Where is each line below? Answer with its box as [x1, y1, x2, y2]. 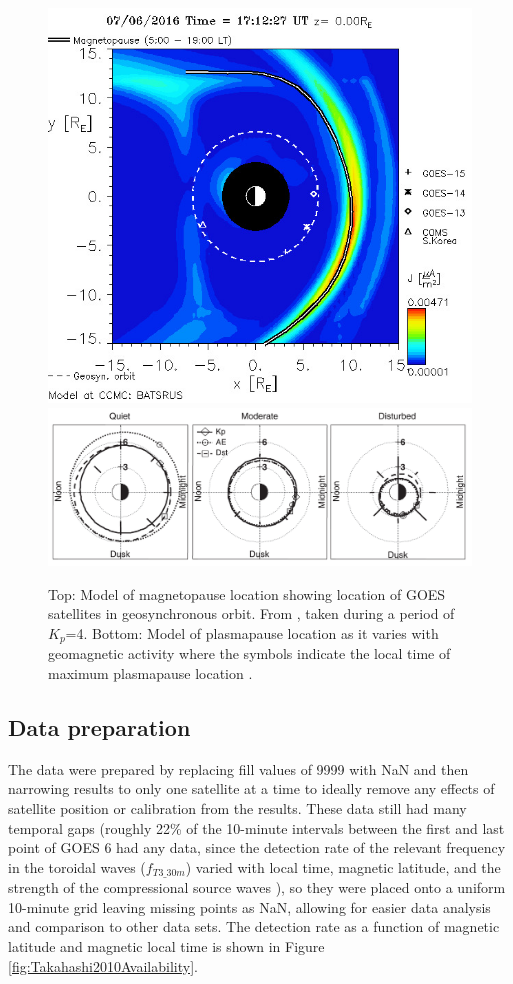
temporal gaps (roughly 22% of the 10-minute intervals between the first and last [8, 817, 505, 838]
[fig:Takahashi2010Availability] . [8, 955, 198, 976]
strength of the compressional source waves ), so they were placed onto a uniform [8, 877, 506, 898]
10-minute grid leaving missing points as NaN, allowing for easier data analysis [8, 896, 491, 917]
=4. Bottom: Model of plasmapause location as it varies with [65, 623, 439, 644]
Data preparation [8, 712, 191, 743]
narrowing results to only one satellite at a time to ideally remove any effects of [8, 778, 495, 799]
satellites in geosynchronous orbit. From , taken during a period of [48, 603, 455, 624]
